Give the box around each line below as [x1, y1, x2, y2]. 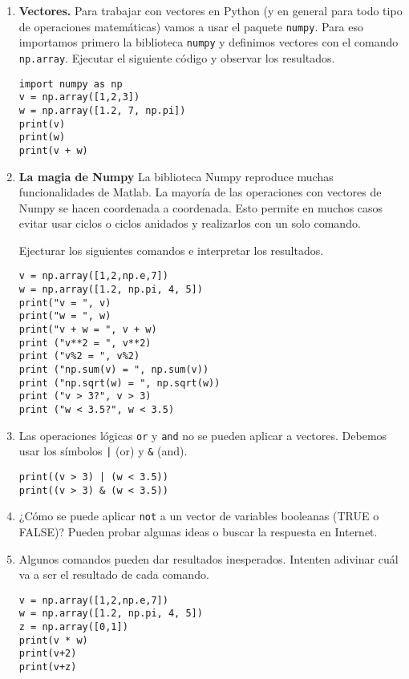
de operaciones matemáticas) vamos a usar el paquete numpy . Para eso [18, 18, 363, 34]
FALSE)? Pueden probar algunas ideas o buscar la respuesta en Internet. [18, 523, 378, 540]
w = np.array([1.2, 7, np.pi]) [18, 104, 186, 116]
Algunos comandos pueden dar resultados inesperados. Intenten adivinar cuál [18, 550, 399, 567]
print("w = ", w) [18, 310, 111, 322]
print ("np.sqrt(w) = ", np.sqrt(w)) [18, 377, 221, 389]
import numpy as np [18, 78, 123, 90]
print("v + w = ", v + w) [18, 324, 157, 336]
